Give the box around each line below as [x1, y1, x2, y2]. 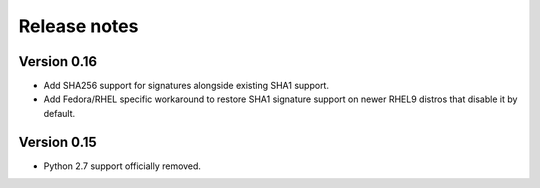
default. [43, 107, 76, 119]
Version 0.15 [18, 133, 97, 150]
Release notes [18, 15, 139, 37]
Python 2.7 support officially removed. [43, 160, 202, 172]
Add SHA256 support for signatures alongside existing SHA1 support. [43, 80, 330, 92]
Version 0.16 [18, 53, 98, 70]
